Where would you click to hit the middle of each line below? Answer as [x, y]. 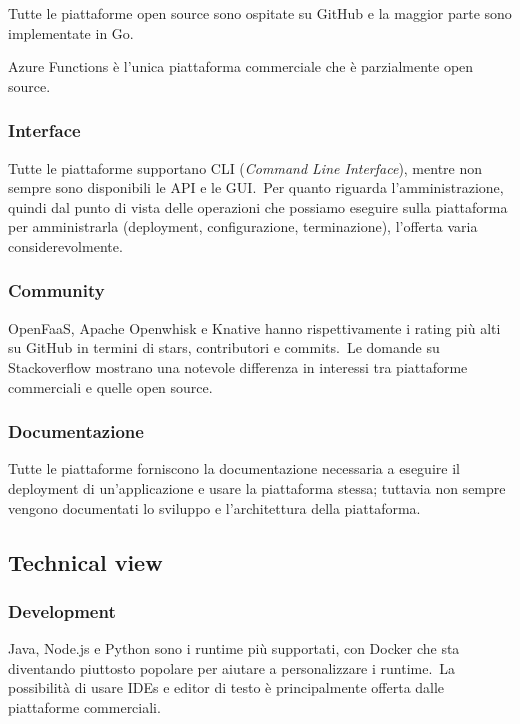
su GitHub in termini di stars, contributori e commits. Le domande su [224, 347]
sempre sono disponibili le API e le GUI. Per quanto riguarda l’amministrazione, [256, 187]
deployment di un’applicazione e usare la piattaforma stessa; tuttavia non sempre [257, 487]
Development [62, 610]
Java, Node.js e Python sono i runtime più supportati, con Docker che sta [234, 648]
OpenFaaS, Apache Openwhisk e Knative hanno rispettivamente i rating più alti [254, 327]
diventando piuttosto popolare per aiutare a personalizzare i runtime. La [232, 667]
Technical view [85, 561]
